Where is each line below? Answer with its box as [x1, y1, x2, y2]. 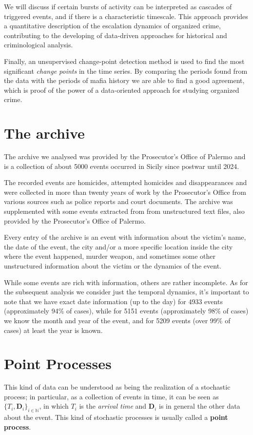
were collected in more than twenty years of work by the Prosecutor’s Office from [4, 186, 246, 197]
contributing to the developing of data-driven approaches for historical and [4, 30, 227, 40]
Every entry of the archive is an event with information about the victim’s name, [4, 232, 246, 242]
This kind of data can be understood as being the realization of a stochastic [4, 382, 231, 392]
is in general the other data [159, 401, 240, 411]
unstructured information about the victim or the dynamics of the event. [4, 261, 222, 270]
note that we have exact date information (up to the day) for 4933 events [4, 296, 223, 306]
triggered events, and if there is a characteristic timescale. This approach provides [4, 11, 248, 21]
